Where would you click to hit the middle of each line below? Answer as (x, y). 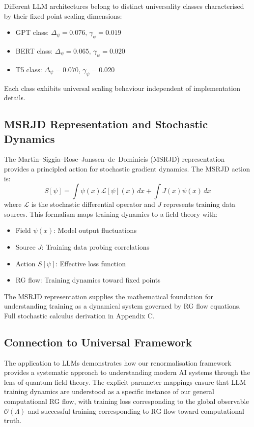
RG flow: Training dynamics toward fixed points (88, 280)
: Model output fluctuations (95, 230)
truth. (13, 420)
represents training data (199, 204)
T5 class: (29, 69)
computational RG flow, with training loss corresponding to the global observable (127, 401)
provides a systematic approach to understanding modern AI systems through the (127, 372)
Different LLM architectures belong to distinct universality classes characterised (124, 6)
